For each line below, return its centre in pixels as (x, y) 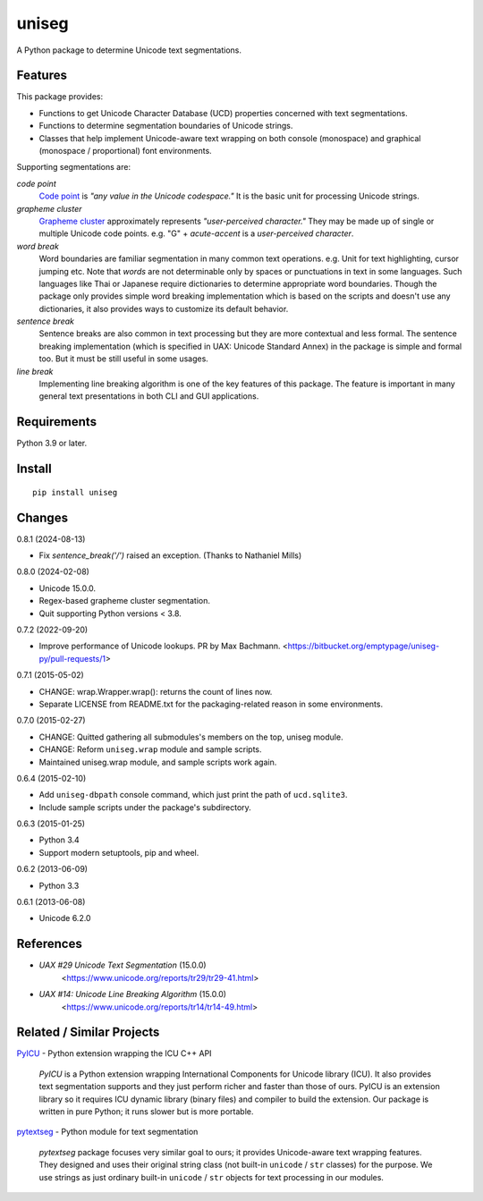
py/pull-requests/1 (72, 658)
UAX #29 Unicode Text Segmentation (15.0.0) (123, 965)
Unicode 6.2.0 (65, 918)
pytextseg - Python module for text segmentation (107, 1132)
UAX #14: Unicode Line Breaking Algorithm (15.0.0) (133, 994)
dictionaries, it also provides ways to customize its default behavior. (164, 309)
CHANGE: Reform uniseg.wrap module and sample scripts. (150, 749)
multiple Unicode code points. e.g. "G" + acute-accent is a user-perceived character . (196, 233)
